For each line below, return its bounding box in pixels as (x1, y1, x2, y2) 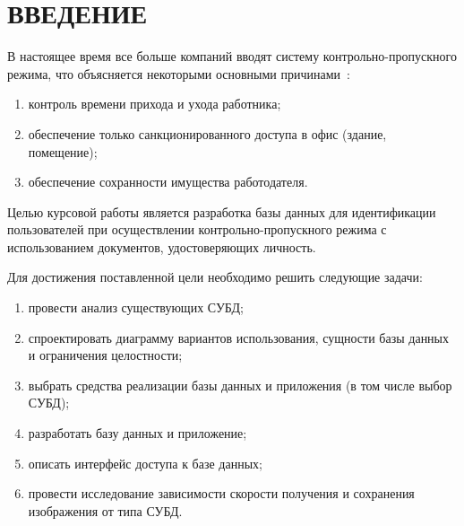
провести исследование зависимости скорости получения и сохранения (28, 484, 415, 503)
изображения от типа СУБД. (28, 501, 183, 520)
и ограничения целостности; (28, 346, 183, 364)
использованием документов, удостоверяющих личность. (7, 237, 316, 256)
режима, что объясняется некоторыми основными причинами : (7, 64, 350, 83)
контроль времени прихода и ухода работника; (28, 94, 281, 113)
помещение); (28, 142, 98, 161)
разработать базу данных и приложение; (28, 424, 247, 443)
